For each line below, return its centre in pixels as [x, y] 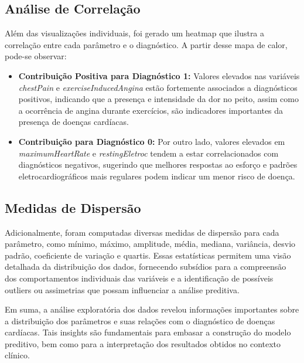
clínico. [17, 355]
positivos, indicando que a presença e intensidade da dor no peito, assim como [158, 99]
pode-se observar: [36, 56]
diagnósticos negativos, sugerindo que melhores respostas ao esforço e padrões [158, 164]
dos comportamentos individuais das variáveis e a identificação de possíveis [139, 278]
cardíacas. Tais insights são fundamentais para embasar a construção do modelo [148, 332]
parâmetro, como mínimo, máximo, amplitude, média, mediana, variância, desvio [150, 244]
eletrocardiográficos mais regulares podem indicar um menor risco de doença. [157, 176]
